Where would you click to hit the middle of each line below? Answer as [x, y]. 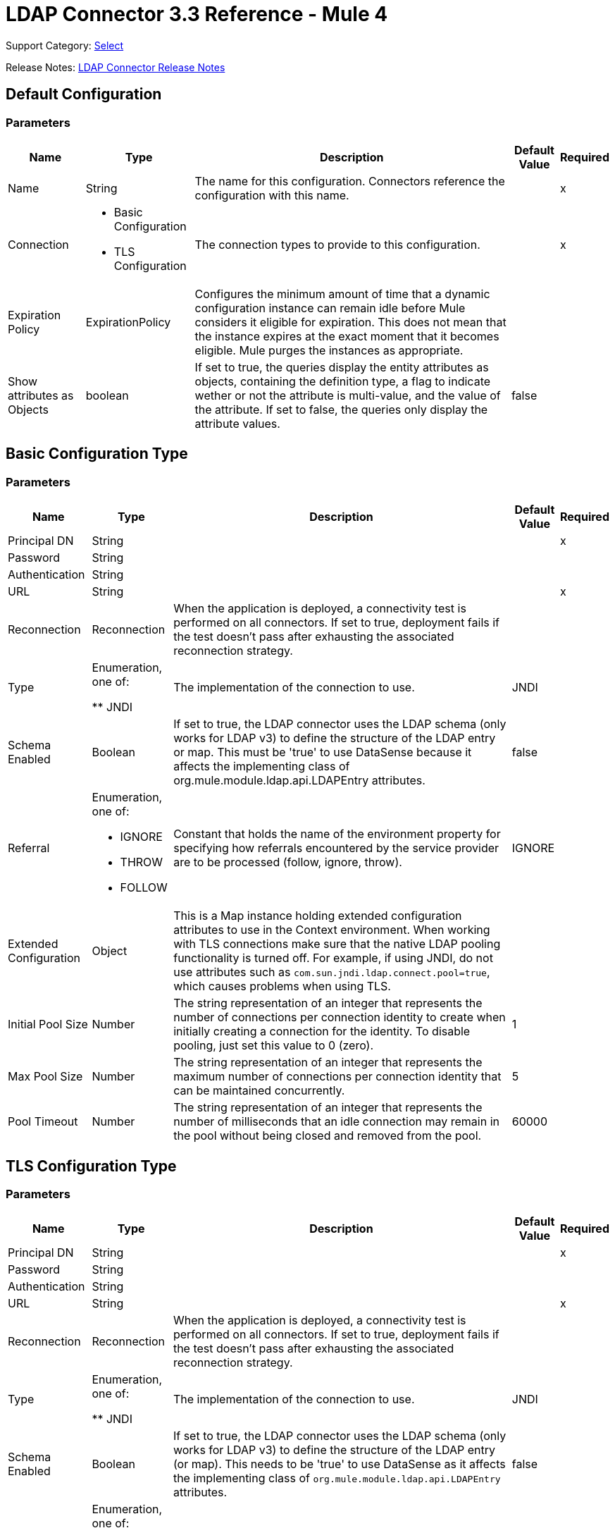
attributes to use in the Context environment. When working [332, 930]
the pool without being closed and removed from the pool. [328, 1136]
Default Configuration [84, 94]
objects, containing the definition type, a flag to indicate [343, 381]
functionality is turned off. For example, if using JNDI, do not [333, 958]
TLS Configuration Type [91, 1166]
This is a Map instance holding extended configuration [318, 916]
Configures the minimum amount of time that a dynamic [342, 294]
